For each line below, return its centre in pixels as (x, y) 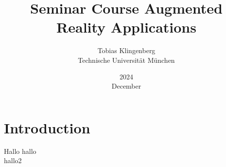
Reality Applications (126, 27)
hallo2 (13, 160)
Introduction (47, 127)
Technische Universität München (126, 60)
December (126, 86)
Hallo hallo (20, 151)
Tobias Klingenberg (126, 50)
